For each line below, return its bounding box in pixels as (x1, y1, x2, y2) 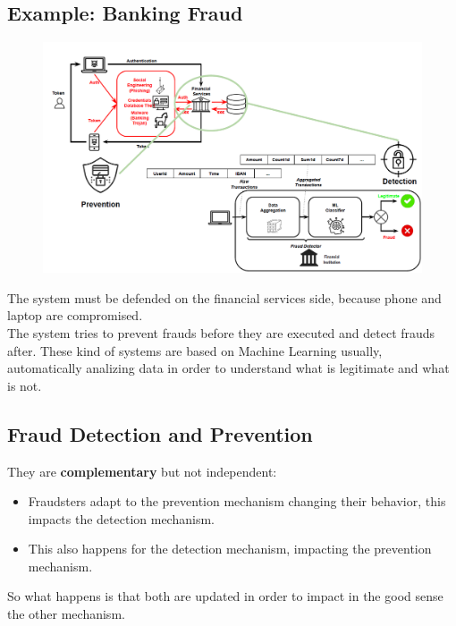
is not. (7, 376, 42, 394)
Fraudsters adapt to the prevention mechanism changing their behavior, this (28, 492, 446, 511)
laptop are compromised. (7, 306, 143, 325)
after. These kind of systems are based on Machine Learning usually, (7, 341, 383, 360)
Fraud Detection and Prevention (7, 419, 313, 447)
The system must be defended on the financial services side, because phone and (7, 288, 442, 307)
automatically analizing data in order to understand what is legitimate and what (7, 359, 450, 377)
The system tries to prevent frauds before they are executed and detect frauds (7, 323, 435, 342)
